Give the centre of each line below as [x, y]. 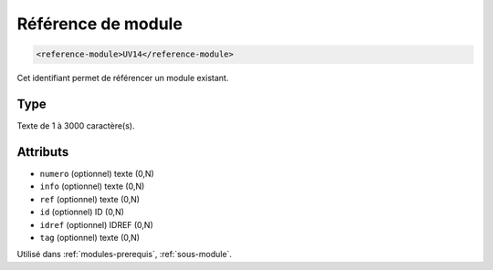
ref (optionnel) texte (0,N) [90, 199]
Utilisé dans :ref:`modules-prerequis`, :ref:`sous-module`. [125, 254]
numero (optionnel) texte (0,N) [97, 173]
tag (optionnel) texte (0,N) [90, 237]
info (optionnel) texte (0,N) [92, 186]
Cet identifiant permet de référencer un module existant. [123, 78]
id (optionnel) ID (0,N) [82, 212]
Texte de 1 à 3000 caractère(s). [76, 126]
